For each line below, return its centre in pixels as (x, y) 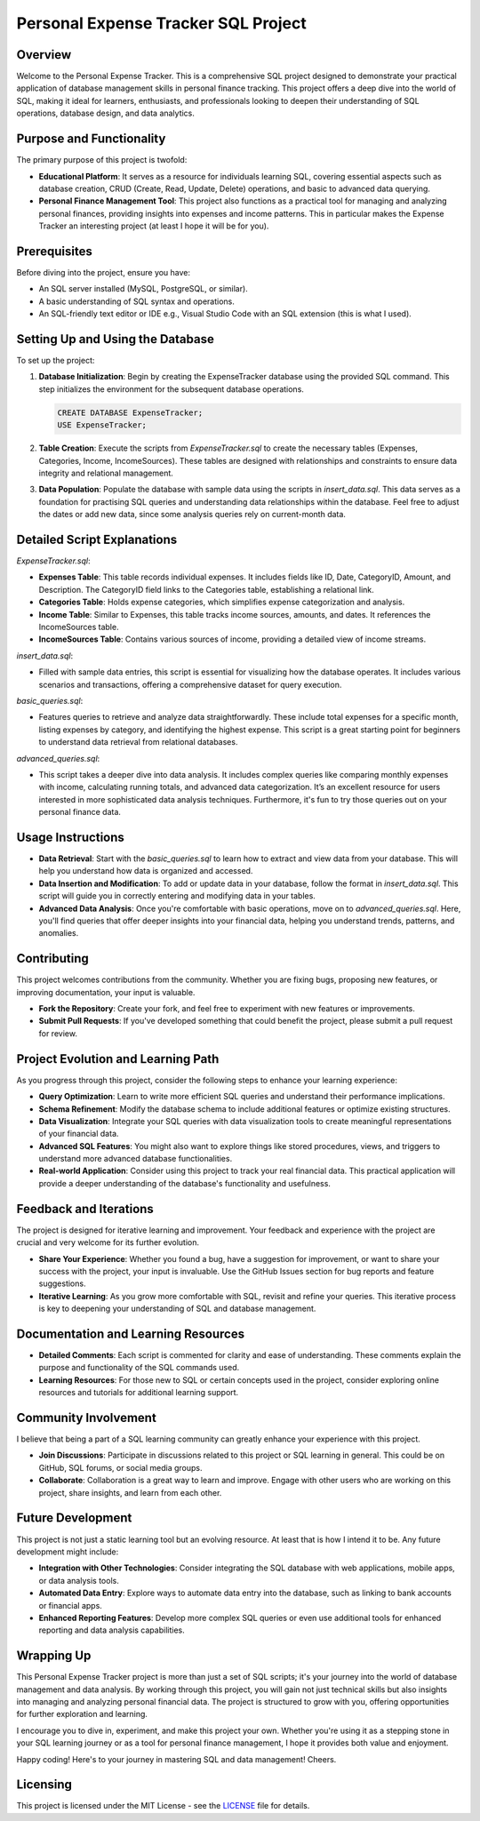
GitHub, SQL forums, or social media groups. (120, 1467)
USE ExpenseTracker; (102, 425)
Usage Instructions (70, 837)
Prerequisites (54, 251)
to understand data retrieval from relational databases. (138, 742)
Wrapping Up (54, 1656)
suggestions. (62, 1283)
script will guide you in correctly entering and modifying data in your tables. (177, 896)
